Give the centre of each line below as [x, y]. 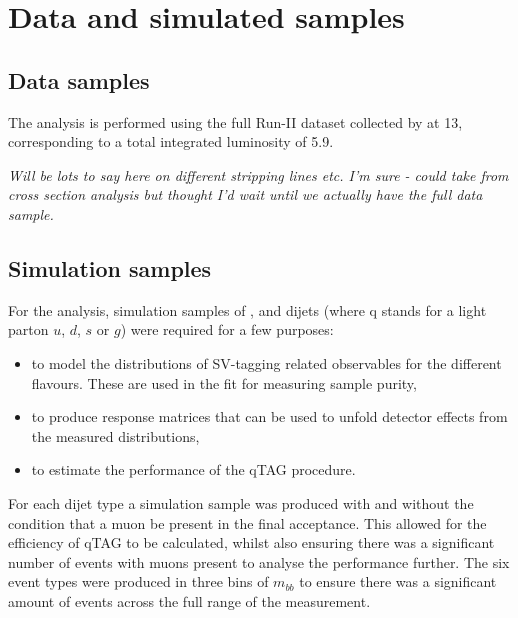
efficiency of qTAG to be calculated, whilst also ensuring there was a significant [251, 542]
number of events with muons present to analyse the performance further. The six [259, 561]
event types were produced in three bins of [138, 581]
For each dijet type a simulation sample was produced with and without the [241, 502]
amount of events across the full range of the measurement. [189, 600]
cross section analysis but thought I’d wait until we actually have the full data [245, 194]
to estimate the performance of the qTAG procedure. [193, 469]
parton [28, 329]
